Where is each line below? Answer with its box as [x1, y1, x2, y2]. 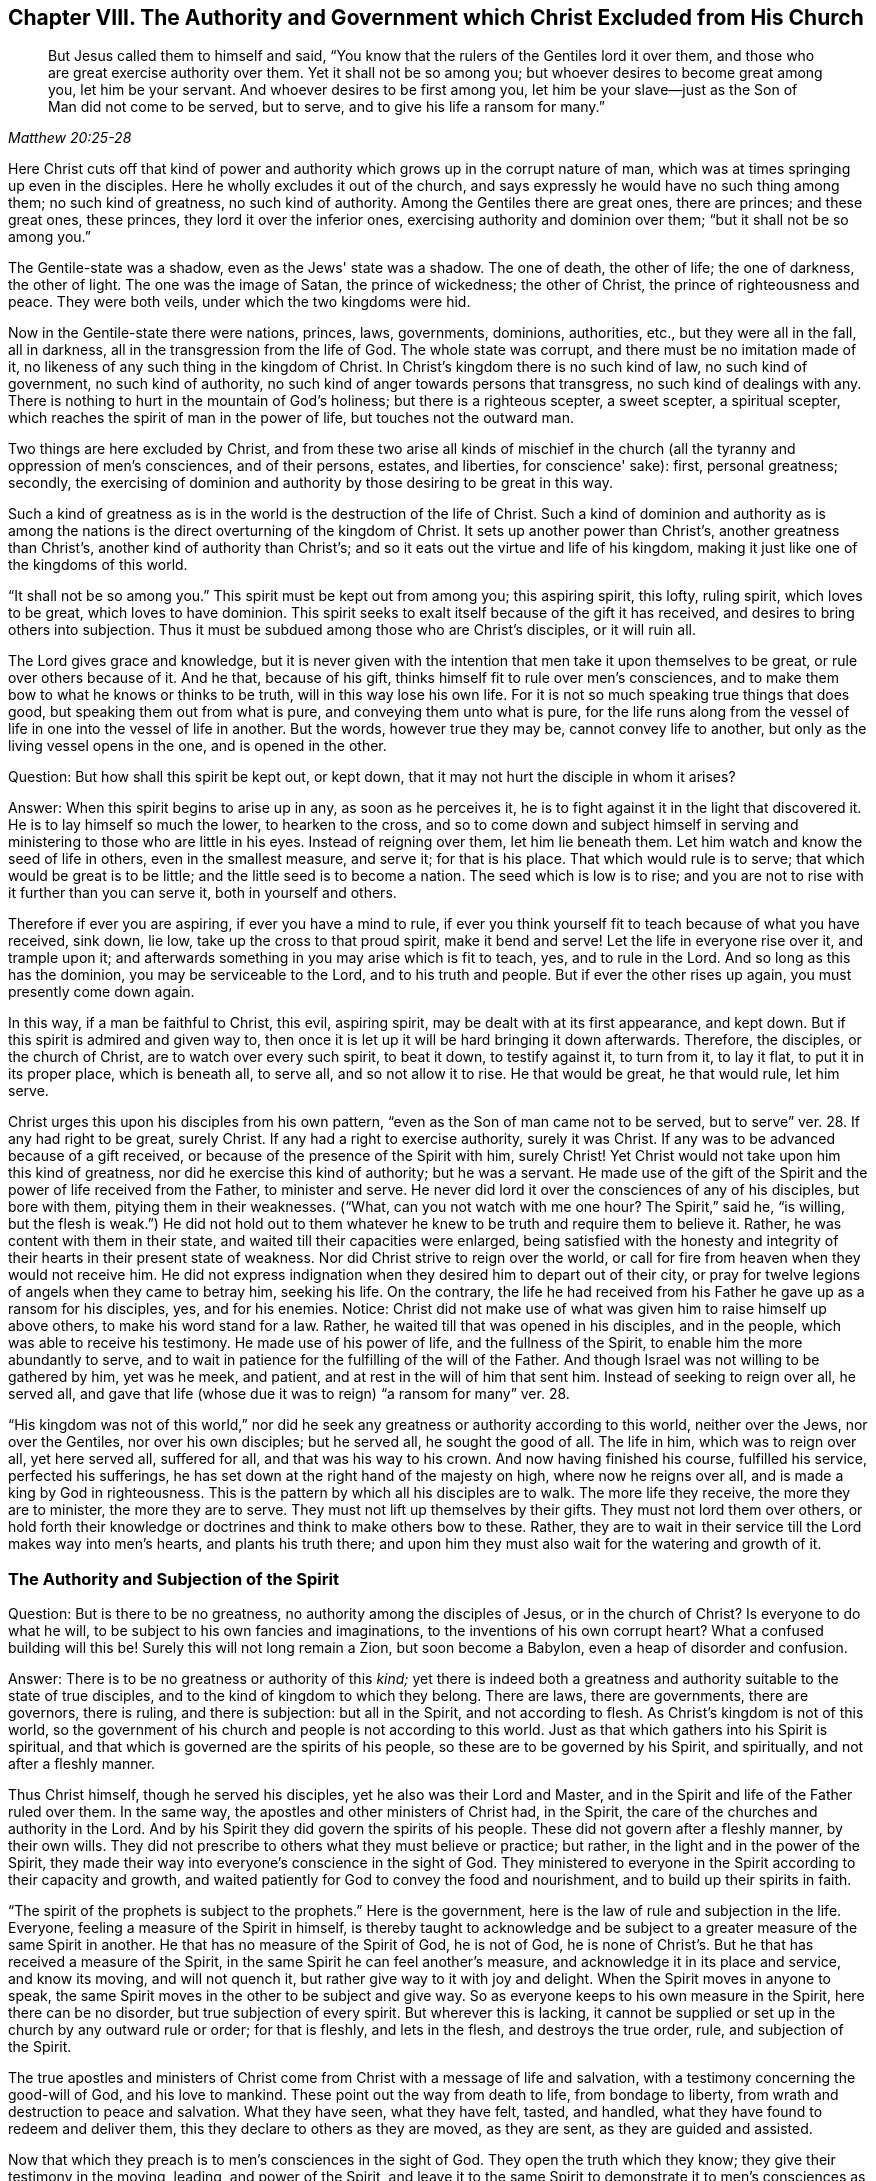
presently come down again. [8, 983, 195, 1001]
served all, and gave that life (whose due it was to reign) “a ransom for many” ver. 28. [8, 1385, 570, 1403]
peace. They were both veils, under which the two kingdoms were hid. [8, 293, 471, 311]
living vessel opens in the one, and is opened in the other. [8, 737, 387, 755]
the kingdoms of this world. [8, 556, 188, 574]
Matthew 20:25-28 [8, 129, 132, 147]
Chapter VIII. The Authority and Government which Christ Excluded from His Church [8, 5, 864, 30]
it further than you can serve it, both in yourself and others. [8, 884, 397, 902]
